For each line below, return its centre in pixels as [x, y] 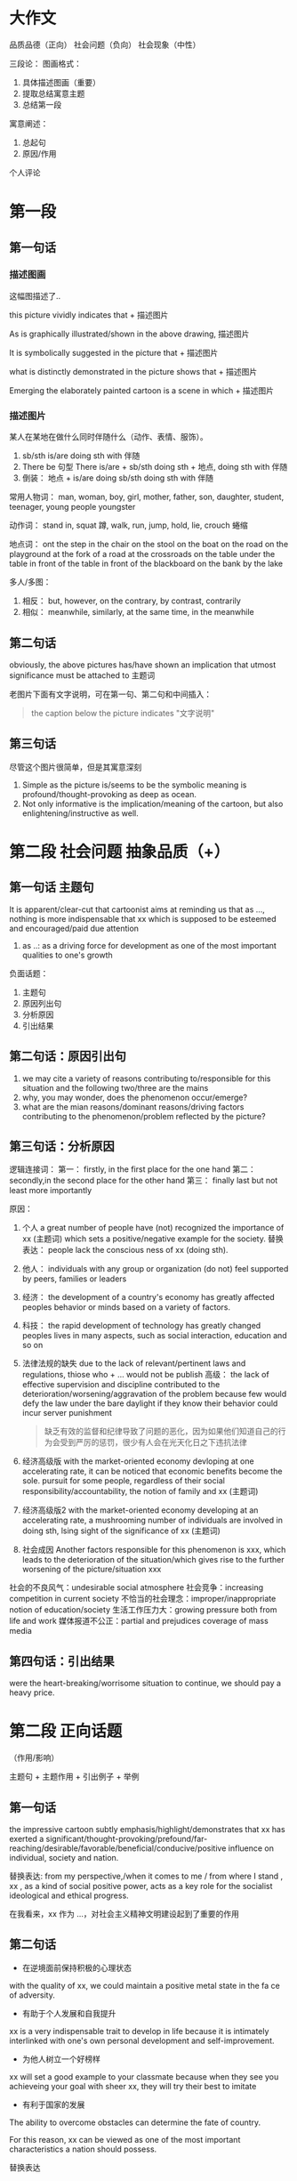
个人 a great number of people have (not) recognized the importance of [153, 1228]
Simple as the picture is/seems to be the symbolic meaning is [134, 785]
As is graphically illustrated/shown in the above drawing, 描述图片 [129, 334]
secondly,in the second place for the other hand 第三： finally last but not [144, 1181]
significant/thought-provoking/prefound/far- [127, 1838]
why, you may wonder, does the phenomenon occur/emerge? [134, 1097]
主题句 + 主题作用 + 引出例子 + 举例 [74, 1777]
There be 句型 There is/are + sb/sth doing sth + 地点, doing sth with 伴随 [155, 467]
